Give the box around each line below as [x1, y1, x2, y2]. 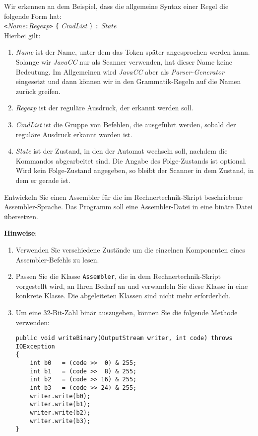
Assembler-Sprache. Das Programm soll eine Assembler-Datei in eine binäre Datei [4, 201, 253, 212]
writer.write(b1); [30, 401, 91, 408]
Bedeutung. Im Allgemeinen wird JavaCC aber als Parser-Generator [15, 66, 225, 77]
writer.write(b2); [30, 409, 91, 417]
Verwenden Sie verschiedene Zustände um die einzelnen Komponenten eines [15, 244, 245, 255]
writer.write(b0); [30, 392, 91, 400]
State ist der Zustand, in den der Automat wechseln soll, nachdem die [15, 146, 228, 156]
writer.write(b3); [30, 417, 91, 425]
